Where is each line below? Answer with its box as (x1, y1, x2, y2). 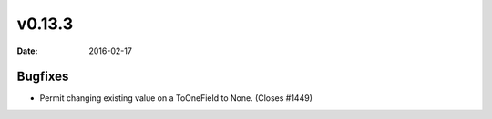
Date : (16, 45, 38, 56)
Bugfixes (16, 69, 69, 84)
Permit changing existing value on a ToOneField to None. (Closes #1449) (39, 93, 313, 104)
